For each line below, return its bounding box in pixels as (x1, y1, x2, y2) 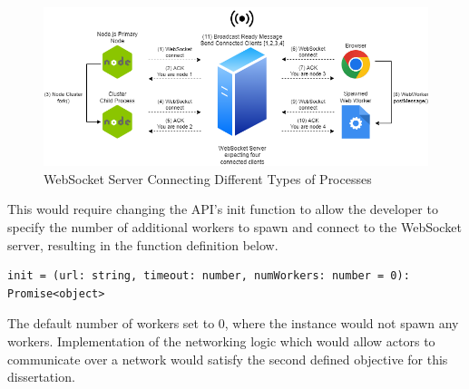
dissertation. (7, 367, 75, 386)
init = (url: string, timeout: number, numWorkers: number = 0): (7, 269, 410, 283)
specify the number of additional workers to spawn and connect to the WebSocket (7, 218, 462, 237)
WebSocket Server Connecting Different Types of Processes (44, 169, 372, 188)
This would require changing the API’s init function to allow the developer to (7, 199, 438, 219)
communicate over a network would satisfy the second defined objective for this (7, 349, 448, 368)
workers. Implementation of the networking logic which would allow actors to (7, 332, 435, 351)
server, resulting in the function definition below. (7, 235, 278, 254)
